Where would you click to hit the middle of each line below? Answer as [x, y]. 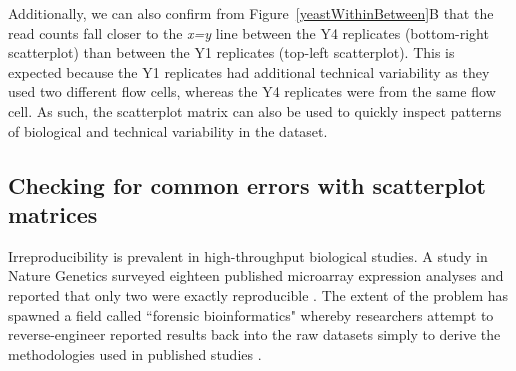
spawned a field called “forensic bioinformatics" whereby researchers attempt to [251, 314]
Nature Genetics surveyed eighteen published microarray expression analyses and [256, 275]
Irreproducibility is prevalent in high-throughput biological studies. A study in [248, 255]
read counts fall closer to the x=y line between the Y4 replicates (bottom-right [248, 32]
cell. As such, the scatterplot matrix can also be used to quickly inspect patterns [255, 110]
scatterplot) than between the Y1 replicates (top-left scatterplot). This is [231, 52]
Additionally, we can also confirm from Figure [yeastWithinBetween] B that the [251, 13]
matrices [53, 213]
